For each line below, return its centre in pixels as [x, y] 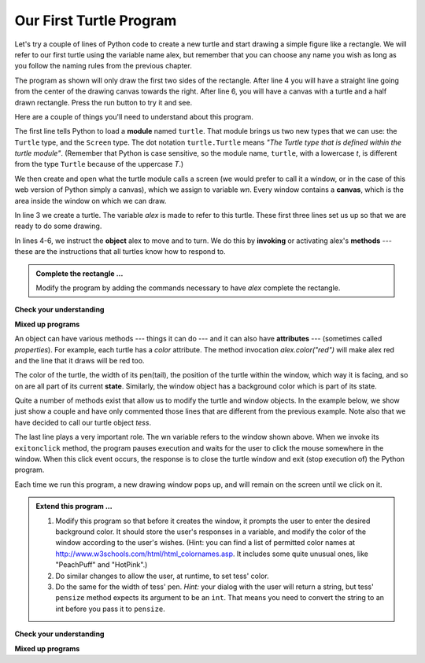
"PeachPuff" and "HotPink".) [102, 565]
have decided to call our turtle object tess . [83, 422]
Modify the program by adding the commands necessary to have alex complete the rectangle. [188, 288]
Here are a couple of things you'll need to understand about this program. [134, 116]
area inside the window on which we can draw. [91, 201]
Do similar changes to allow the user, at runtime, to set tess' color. [162, 576]
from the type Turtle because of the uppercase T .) [99, 164]
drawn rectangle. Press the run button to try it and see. [103, 102]
